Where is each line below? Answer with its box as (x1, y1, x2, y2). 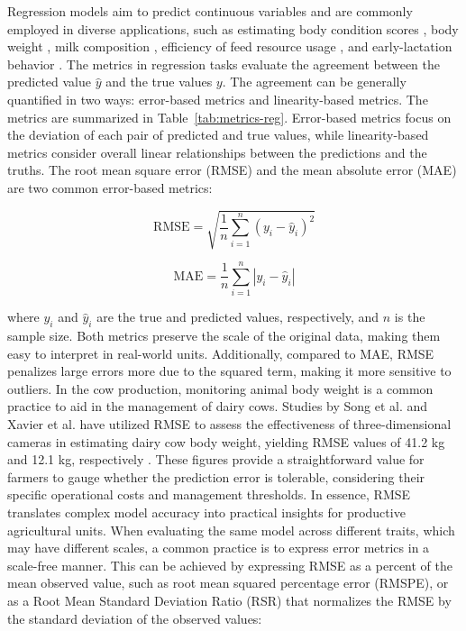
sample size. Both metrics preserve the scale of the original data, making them (7, 326, 441, 344)
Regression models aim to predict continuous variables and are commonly (7, 2, 413, 20)
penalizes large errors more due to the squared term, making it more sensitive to (7, 361, 452, 380)
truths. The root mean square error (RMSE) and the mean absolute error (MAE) (7, 160, 457, 179)
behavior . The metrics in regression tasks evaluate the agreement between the (7, 54, 441, 73)
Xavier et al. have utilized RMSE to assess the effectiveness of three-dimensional (7, 414, 452, 433)
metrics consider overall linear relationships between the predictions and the (7, 142, 427, 161)
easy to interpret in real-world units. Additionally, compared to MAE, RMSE (7, 343, 434, 362)
